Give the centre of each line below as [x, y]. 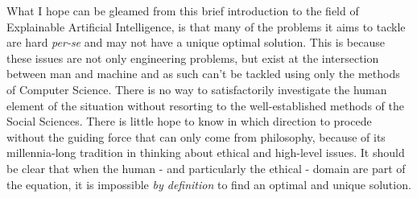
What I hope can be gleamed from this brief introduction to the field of [183, 10]
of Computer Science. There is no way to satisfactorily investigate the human [197, 89]
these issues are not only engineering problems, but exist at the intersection [193, 58]
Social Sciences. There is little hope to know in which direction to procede [189, 121]
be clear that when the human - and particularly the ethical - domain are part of [206, 168]
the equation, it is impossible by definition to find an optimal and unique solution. [209, 184]
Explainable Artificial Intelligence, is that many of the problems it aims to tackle [206, 26]
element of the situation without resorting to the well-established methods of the [205, 105]
